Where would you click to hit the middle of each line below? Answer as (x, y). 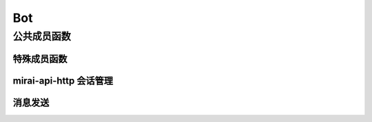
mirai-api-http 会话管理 (63, 81)
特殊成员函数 (40, 59)
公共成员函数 (42, 36)
